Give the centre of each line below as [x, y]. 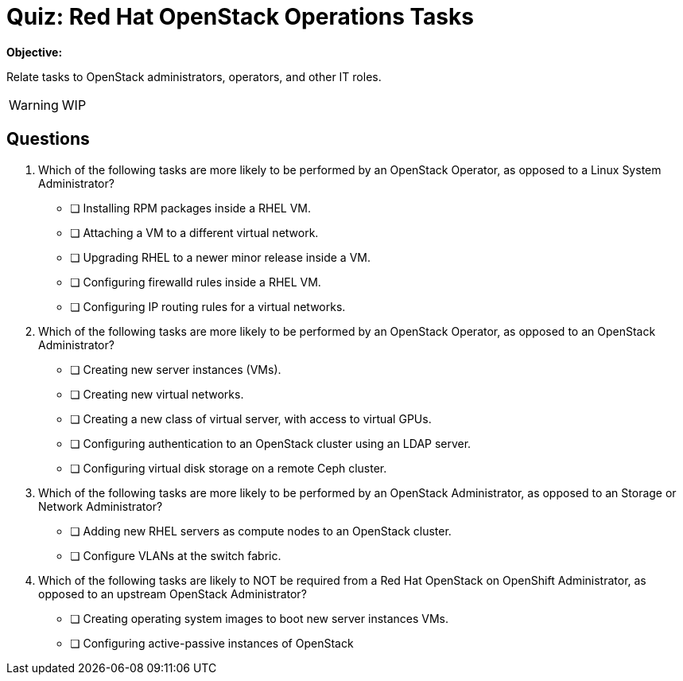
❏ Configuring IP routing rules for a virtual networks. [208, 306]
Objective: [35, 52]
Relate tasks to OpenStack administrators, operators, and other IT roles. [194, 76]
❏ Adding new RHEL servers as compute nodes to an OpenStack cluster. [261, 531]
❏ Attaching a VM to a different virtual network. [194, 232]
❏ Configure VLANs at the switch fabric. [176, 555]
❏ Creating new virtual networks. [157, 394]
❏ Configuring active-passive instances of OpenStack [212, 643]
